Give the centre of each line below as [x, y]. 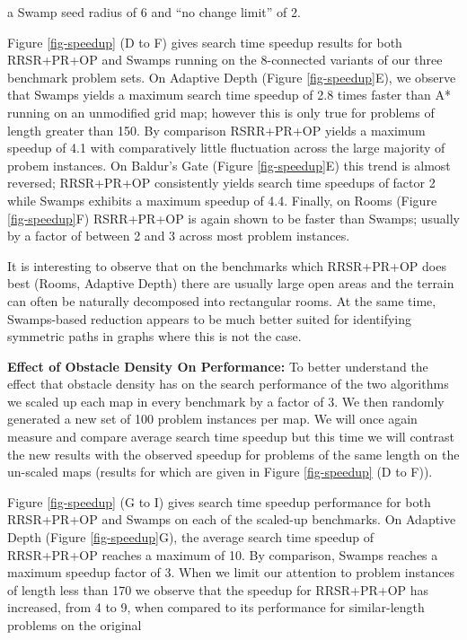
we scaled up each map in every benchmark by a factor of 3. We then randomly [226, 401]
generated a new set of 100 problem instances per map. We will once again [212, 419]
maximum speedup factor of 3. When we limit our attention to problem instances [231, 572]
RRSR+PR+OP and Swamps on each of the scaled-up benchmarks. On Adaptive [232, 519]
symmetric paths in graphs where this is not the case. [154, 336]
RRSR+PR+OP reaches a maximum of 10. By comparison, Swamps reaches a [223, 554]
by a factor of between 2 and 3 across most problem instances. [179, 236]
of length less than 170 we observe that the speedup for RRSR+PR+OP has [218, 589]
